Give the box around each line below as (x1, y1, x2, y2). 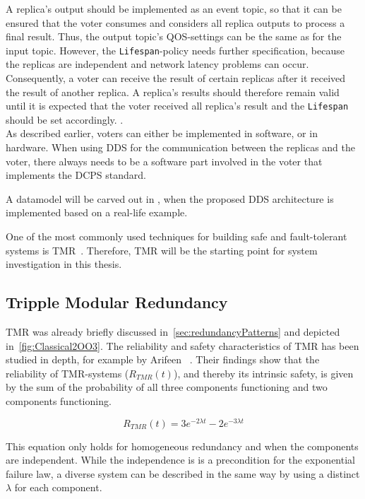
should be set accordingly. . (6, 112, 124, 127)
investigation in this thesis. (6, 257, 122, 271)
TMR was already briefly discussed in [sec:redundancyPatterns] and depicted (6, 324, 340, 339)
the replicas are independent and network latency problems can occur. (6, 57, 309, 71)
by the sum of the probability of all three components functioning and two (6, 380, 328, 394)
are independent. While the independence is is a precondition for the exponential (6, 452, 355, 467)
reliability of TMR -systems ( (6, 365, 129, 380)
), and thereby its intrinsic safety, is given (173, 365, 354, 380)
